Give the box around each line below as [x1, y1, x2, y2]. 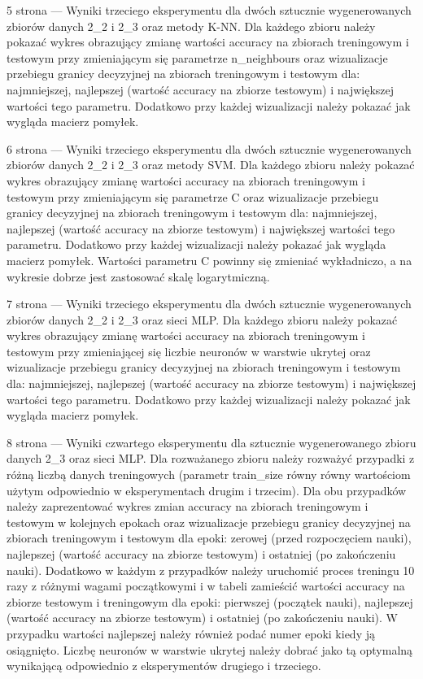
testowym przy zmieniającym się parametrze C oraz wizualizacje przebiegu [7, 188, 379, 205]
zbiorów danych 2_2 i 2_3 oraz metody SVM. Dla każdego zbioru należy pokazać [7, 156, 415, 173]
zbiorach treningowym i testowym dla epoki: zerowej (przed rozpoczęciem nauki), [7, 529, 412, 546]
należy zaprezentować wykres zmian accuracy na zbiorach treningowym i [7, 498, 368, 515]
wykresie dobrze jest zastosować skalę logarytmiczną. [7, 268, 270, 285]
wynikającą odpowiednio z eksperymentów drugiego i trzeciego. [7, 657, 321, 674]
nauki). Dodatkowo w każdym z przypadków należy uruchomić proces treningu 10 [7, 561, 415, 578]
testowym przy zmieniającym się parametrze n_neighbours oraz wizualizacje [7, 49, 388, 66]
